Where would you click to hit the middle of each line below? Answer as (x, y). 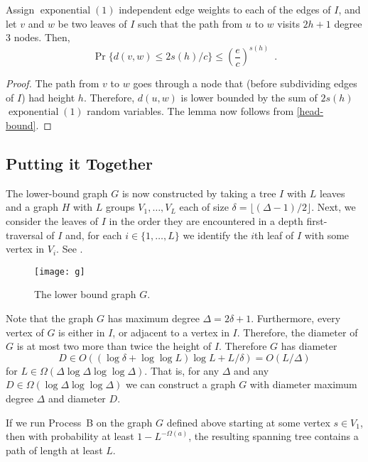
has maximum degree (153, 318)
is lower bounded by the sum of (249, 97)
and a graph (32, 207)
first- (317, 220)
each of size (204, 207)
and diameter (77, 398)
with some (327, 235)
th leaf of (274, 235)
